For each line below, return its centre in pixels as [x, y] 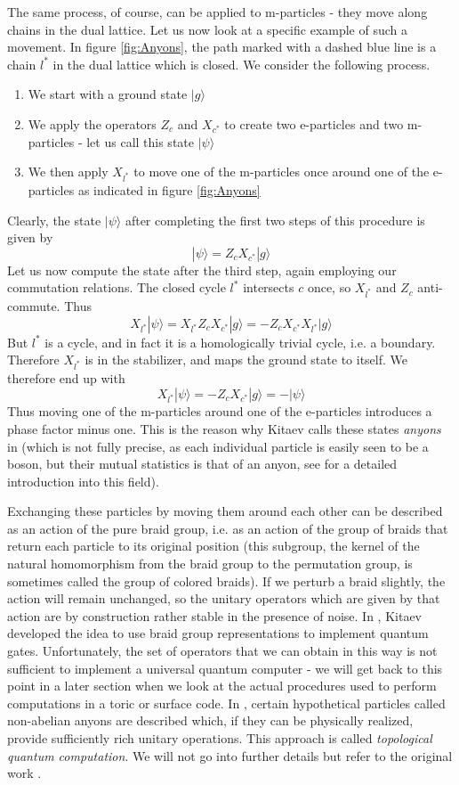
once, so [329, 287]
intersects [269, 287]
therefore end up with [66, 377]
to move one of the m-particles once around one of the [282, 172]
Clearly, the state [54, 220]
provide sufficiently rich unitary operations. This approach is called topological [220, 738]
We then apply [68, 172]
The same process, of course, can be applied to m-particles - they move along [217, 12]
